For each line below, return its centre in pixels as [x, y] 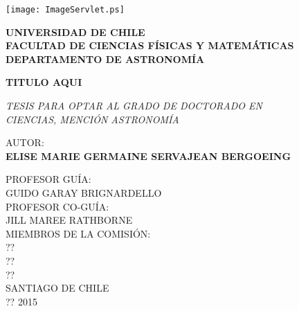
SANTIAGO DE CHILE [57, 288]
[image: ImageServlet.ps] [65, 10]
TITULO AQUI [44, 82]
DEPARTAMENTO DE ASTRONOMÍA [105, 59]
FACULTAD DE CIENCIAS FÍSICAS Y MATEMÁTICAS [150, 45]
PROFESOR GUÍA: [48, 179]
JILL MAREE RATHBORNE [69, 220]
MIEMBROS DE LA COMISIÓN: [78, 233]
